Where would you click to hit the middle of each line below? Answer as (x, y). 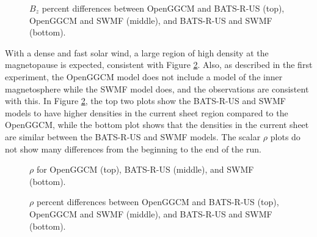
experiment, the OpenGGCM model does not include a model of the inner (144, 76)
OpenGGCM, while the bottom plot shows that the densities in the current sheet (157, 125)
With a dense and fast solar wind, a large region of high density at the (137, 52)
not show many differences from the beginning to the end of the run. (133, 149)
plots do (285, 136)
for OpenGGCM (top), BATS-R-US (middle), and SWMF (145, 169)
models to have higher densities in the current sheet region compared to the (147, 112)
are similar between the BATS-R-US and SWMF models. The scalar (133, 136)
